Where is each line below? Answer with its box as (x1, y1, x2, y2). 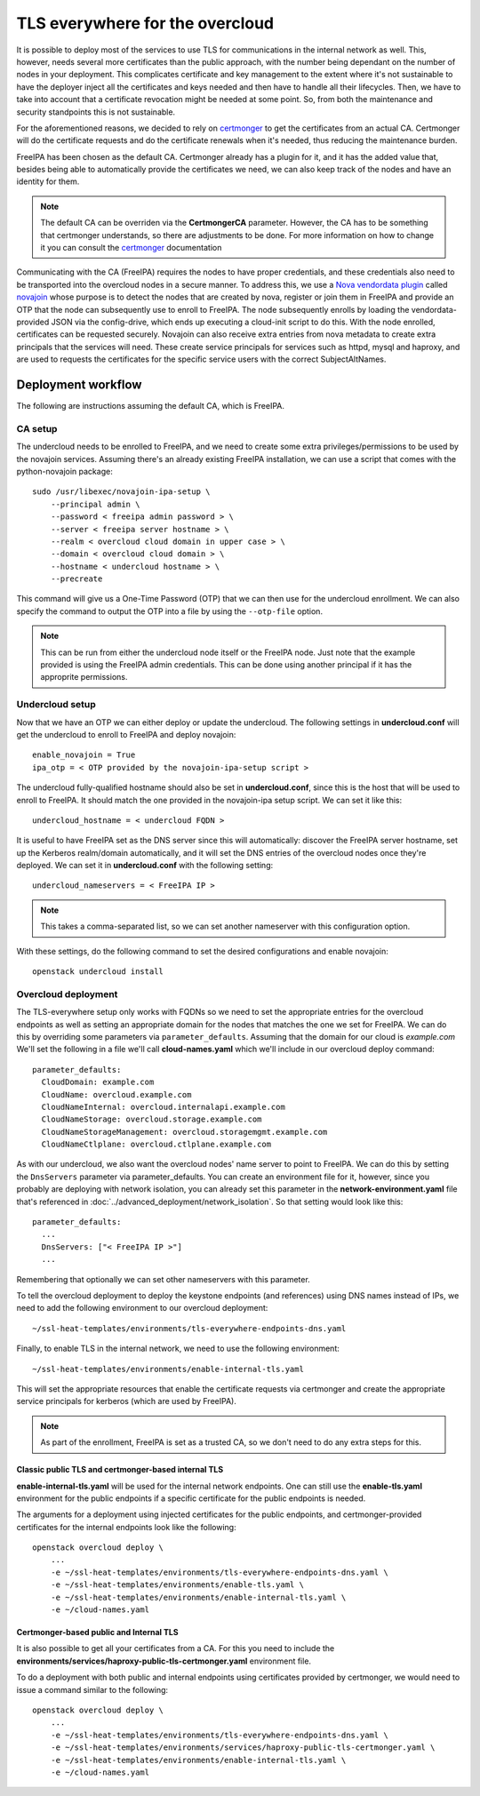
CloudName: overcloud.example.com (41, 1090, 192, 1099)
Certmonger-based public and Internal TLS (16, 1627, 179, 1638)
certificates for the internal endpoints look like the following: (16, 1521, 236, 1532)
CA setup (16, 422, 58, 435)
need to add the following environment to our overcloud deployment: (16, 1303, 268, 1313)
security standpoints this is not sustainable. (16, 107, 176, 117)
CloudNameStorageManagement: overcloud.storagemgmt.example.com (41, 1127, 328, 1137)
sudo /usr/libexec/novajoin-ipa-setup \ (32, 487, 211, 497)
